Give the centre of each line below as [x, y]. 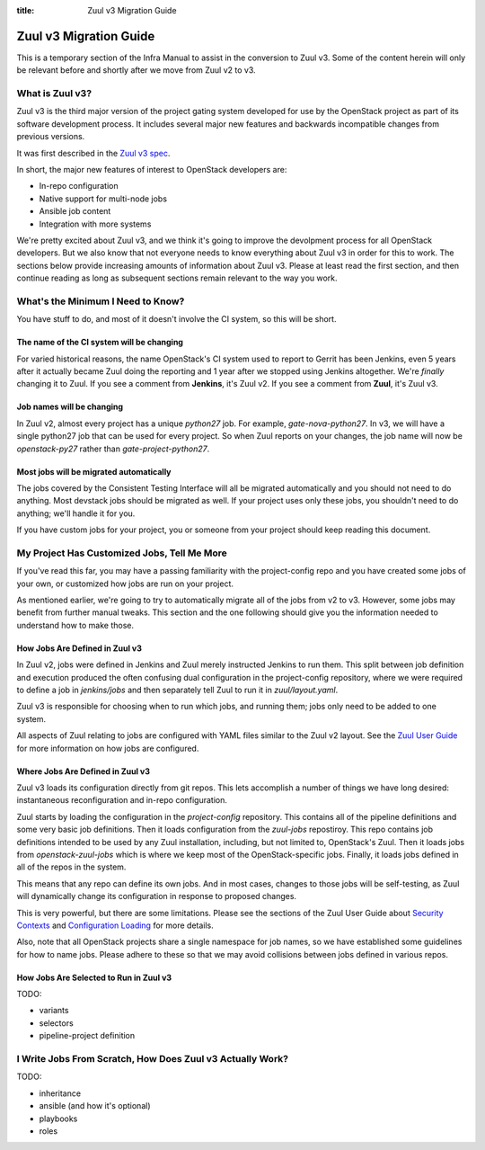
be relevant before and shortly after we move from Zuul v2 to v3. [136, 70]
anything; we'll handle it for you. [76, 513]
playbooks [58, 1119]
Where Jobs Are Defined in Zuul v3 [84, 771]
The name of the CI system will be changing [100, 343]
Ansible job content [75, 211]
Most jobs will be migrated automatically [94, 471]
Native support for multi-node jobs [103, 199]
